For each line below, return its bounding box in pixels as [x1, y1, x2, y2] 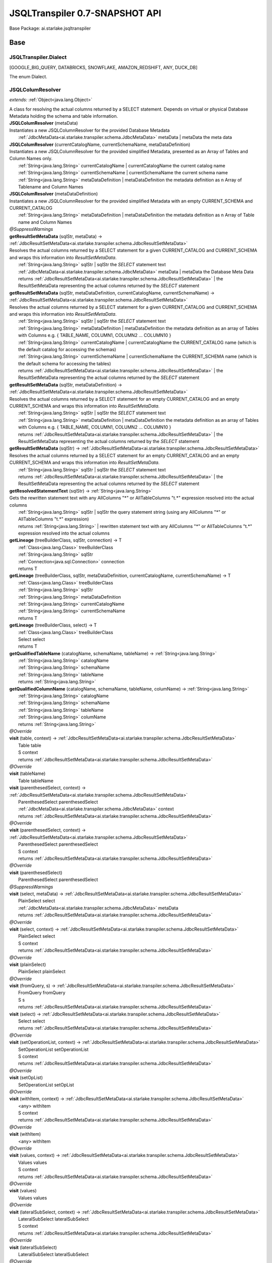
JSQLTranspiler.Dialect [9, 54, 67, 61]
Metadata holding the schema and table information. [9, 113, 118, 119]
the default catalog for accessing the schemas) [18, 346, 116, 352]
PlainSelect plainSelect [18, 968, 65, 975]
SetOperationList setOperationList [18, 1046, 89, 1052]
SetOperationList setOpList [18, 1082, 74, 1088]
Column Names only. [9, 156, 53, 162]
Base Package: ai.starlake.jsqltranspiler [9, 25, 91, 31]
